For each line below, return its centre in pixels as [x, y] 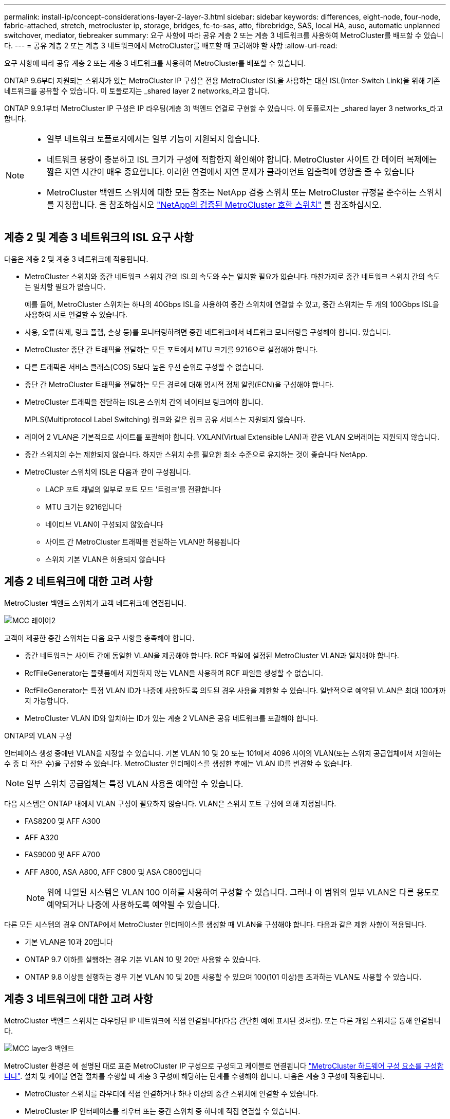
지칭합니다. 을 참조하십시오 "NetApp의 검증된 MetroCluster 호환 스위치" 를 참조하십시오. [219, 205]
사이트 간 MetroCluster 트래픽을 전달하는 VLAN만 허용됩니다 [143, 542]
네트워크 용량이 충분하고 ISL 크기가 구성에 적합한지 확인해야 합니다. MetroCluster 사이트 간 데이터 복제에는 [242, 159]
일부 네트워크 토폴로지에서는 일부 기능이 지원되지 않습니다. [153, 139]
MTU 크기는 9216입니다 [83, 507]
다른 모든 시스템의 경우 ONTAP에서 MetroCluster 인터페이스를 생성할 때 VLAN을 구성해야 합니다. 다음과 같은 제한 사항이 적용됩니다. [215, 924]
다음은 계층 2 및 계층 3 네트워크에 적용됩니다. [76, 259]
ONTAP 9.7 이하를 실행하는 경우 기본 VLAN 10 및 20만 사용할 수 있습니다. [143, 959]
